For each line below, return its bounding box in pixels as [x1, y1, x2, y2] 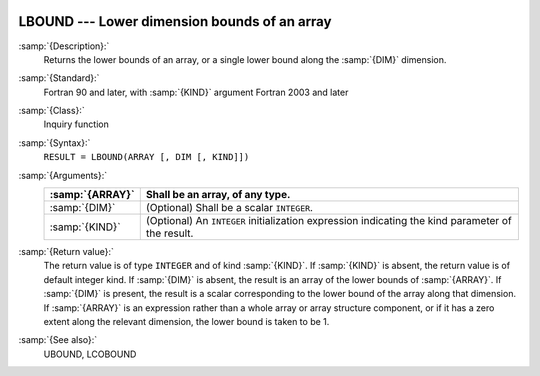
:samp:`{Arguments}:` [18, 169, 108, 181]
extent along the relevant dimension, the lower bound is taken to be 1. [43, 315, 330, 327]
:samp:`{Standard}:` [18, 72, 100, 84]
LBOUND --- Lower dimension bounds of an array [18, 13, 332, 30]
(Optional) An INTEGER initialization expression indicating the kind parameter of [145, 214, 512, 228]
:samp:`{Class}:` [18, 105, 85, 117]
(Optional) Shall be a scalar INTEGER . [145, 201, 314, 215]
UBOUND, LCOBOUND [43, 348, 137, 360]
